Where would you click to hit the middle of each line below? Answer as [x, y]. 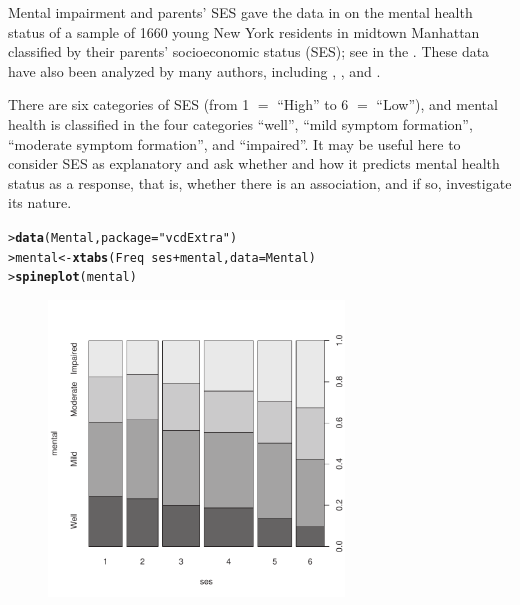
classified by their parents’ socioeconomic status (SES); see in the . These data [249, 51]
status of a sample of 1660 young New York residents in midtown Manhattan [244, 31]
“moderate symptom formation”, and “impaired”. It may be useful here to [234, 143]
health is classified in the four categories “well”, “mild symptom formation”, [240, 123]
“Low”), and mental [437, 104]
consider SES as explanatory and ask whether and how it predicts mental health [254, 163]
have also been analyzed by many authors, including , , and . [194, 70]
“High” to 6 [313, 104]
